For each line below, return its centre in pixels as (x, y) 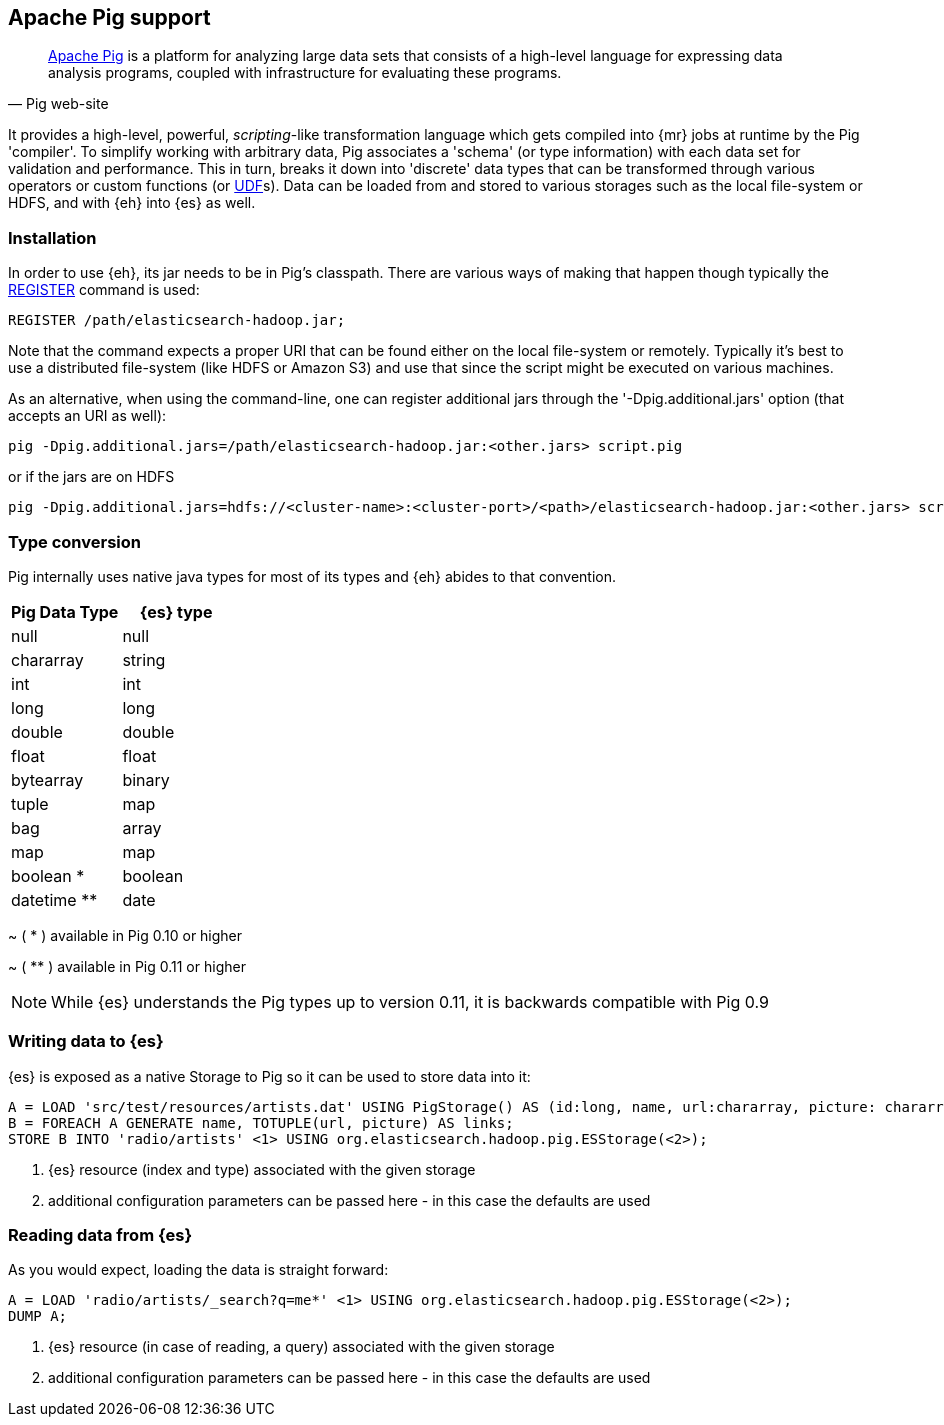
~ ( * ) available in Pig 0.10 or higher (125, 935)
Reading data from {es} (100, 1235)
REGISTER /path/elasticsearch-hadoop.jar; (177, 320)
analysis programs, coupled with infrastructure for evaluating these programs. (305, 73)
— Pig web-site (58, 104)
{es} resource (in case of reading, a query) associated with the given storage (301, 1347)
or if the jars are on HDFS (91, 477)
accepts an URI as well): (87, 416)
